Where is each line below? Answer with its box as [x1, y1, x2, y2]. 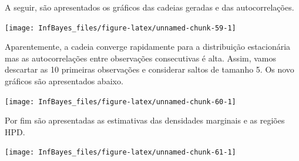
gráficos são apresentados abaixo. [5, 75, 123, 87]
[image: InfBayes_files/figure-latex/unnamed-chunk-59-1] [5, 23, 236, 32]
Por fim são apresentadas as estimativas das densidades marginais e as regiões [5, 114, 285, 126]
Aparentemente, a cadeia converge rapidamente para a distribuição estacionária [5, 40, 291, 53]
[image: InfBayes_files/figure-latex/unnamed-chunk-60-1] [5, 97, 236, 106]
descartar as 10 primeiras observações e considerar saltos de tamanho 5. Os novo [5, 63, 294, 76]
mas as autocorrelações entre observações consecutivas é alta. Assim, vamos [5, 52, 277, 64]
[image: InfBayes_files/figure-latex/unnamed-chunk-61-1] [5, 148, 236, 157]
